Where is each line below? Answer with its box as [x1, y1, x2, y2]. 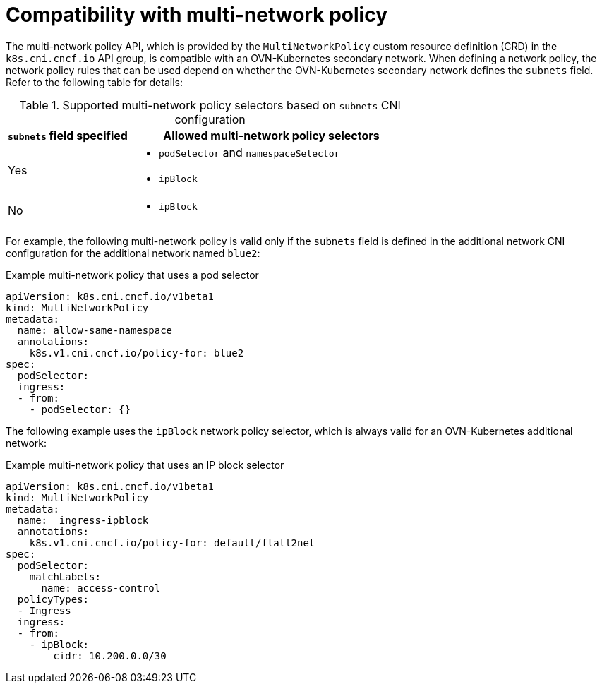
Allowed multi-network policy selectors [163, 128, 380, 143]
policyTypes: [17, 593, 90, 605]
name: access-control [41, 582, 161, 594]
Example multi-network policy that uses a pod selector [6, 268, 259, 281]
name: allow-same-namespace [17, 324, 173, 336]
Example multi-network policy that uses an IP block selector [6, 458, 284, 471]
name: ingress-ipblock [17, 514, 149, 526]
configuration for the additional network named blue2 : [6, 246, 260, 259]
